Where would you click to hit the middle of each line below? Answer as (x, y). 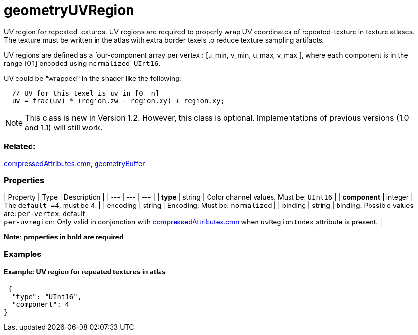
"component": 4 (40, 304)
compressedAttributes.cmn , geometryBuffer (74, 163)
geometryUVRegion (69, 10)
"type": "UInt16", (47, 296)
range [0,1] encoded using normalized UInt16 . (82, 63)
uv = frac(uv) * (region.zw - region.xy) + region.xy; (118, 101)
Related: (20, 147)
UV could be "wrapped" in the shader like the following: (93, 78)
